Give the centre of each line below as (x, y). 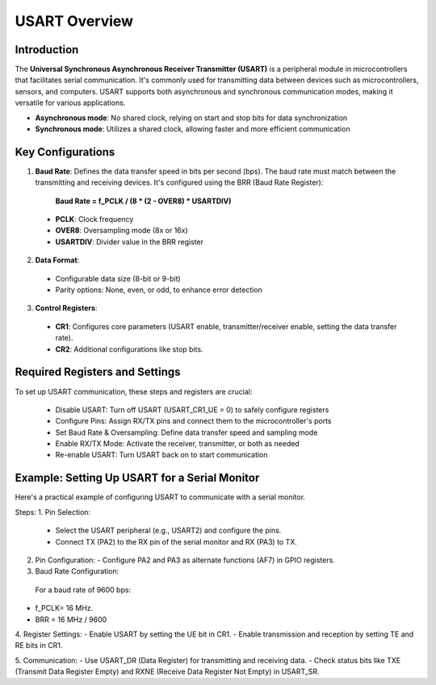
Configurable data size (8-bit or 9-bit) (118, 278)
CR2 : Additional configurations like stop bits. (129, 349)
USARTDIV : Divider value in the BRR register (129, 241)
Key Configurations (65, 152)
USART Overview (74, 21)
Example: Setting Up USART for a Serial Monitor (137, 478)
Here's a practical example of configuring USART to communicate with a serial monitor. (160, 497)
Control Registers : (66, 308)
